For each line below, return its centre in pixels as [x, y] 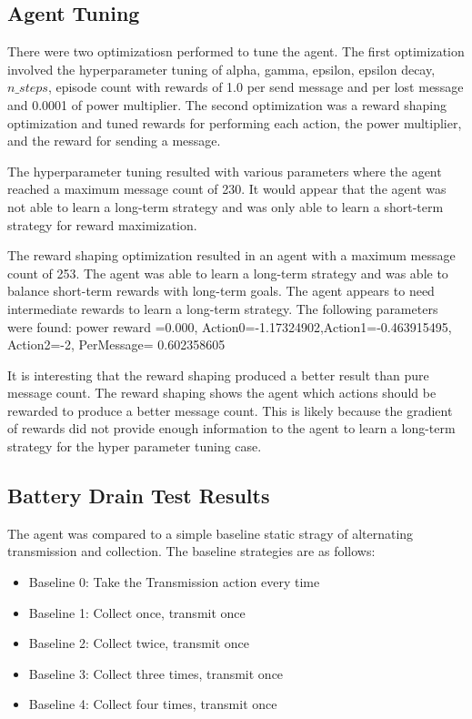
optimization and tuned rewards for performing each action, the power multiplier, [235, 122]
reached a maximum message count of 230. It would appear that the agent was [227, 189]
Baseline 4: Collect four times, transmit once [153, 704]
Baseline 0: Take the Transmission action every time [174, 582]
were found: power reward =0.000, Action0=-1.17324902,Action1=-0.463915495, [230, 326]
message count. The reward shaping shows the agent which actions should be [222, 393]
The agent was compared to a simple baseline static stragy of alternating [211, 533]
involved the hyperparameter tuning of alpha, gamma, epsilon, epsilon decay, [221, 69]
